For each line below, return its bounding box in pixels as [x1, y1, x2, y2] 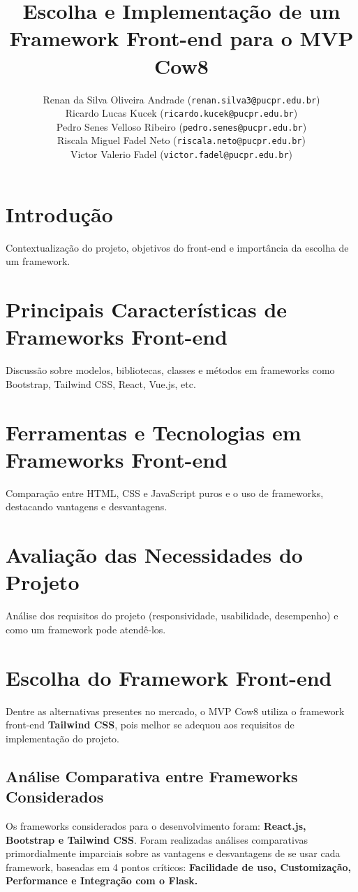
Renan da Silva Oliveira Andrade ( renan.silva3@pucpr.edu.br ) [43, 92, 320, 106]
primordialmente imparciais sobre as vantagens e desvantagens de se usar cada [6, 846, 341, 861]
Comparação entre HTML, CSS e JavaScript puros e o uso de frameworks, [6, 485, 324, 500]
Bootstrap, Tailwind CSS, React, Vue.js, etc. [6, 376, 196, 391]
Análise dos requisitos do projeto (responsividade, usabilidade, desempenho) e [6, 608, 338, 623]
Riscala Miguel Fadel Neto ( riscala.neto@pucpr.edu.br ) [57, 133, 306, 148]
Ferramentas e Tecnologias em [6, 417, 301, 446]
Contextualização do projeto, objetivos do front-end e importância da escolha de [6, 240, 349, 254]
